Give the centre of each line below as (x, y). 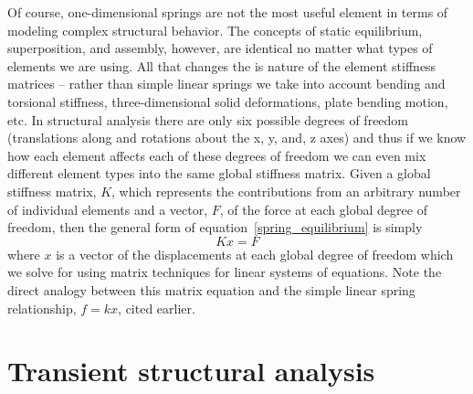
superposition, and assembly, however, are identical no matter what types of (220, 48)
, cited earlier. (157, 308)
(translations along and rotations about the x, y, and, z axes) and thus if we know (237, 138)
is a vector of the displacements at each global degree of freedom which (255, 254)
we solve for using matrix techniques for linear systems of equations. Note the (225, 272)
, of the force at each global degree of (323, 209)
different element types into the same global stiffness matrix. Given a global (219, 173)
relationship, (42, 308)
